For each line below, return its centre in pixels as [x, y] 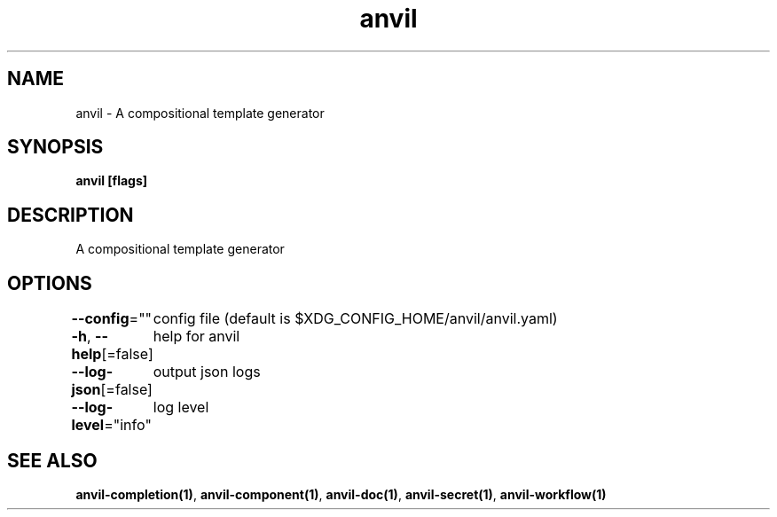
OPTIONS [50, 283]
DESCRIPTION [71, 215]
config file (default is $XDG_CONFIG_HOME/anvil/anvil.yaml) [355, 319]
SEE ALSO [52, 460]
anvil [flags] [112, 181]
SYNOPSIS [55, 147]
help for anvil [196, 337]
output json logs [207, 372]
